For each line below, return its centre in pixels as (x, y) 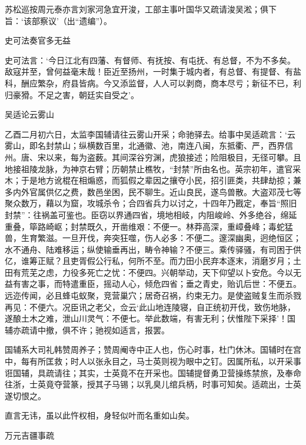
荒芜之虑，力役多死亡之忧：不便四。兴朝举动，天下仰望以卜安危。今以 (157, 272)
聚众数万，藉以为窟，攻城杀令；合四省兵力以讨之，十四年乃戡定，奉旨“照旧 (151, 203)
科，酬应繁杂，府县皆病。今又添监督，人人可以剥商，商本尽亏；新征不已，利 (153, 83)
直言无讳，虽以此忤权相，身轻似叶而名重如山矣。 (99, 415)
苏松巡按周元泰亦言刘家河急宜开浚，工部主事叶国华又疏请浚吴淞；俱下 (141, 9)
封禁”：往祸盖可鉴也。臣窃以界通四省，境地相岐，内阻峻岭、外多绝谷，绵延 (151, 214)
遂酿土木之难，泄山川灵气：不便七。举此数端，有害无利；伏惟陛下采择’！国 (150, 318)
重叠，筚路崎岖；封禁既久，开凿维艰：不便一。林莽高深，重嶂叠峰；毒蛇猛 (149, 226)
